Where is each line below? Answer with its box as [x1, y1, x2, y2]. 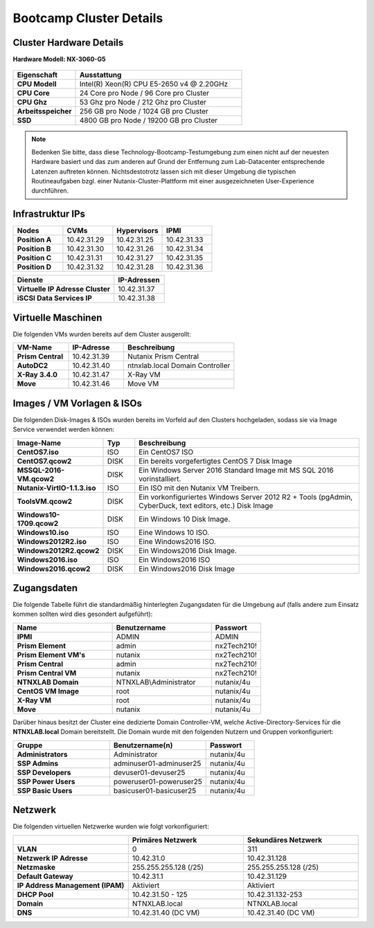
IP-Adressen [118, 275, 160, 285]
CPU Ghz [17, 98, 48, 107]
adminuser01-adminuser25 [113, 758, 202, 768]
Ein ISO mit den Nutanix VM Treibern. [139, 483, 260, 493]
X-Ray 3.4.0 [17, 370, 58, 380]
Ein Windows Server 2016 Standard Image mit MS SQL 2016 [139, 465, 334, 475]
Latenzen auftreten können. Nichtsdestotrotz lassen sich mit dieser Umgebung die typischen [31, 167, 296, 176]
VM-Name [17, 343, 52, 352]
